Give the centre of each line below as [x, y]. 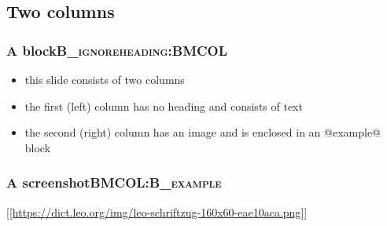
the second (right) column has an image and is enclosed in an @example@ [203, 132]
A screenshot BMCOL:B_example [114, 182]
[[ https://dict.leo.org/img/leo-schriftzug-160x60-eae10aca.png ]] [157, 211]
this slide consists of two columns [105, 79]
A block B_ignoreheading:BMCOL [117, 50]
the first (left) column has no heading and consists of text [164, 106]
